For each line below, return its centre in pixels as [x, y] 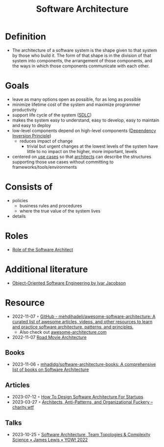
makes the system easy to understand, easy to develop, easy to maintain [86, 120]
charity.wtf [23, 407]
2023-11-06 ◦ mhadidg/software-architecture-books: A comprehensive [84, 365]
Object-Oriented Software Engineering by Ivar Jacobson [69, 283]
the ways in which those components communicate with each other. [81, 66]
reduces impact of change [46, 141]
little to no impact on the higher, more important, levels [82, 151]
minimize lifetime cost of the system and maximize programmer [76, 105]
